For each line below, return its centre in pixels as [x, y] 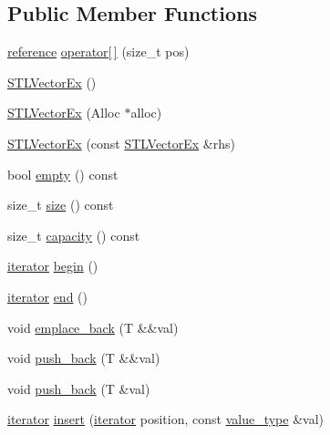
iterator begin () [53, 266]
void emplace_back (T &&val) [93, 327]
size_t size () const [61, 205]
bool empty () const [63, 174]
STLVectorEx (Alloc [64, 113]
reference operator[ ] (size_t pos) [98, 52]
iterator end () [48, 296]
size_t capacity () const [74, 235]
